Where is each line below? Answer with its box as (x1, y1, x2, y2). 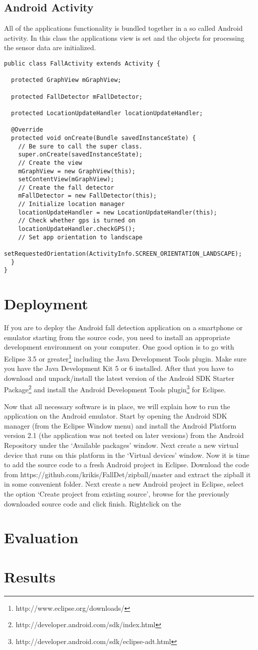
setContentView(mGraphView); (18, 176, 114, 183)
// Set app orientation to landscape (18, 233, 143, 241)
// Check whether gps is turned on (18, 217, 135, 224)
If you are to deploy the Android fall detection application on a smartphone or (4, 322, 243, 333)
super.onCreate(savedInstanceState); (18, 151, 143, 158)
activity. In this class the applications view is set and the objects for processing (4, 32, 245, 43)
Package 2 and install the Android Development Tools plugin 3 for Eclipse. (4, 383, 226, 395)
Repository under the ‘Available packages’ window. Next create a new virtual (4, 440, 239, 450)
